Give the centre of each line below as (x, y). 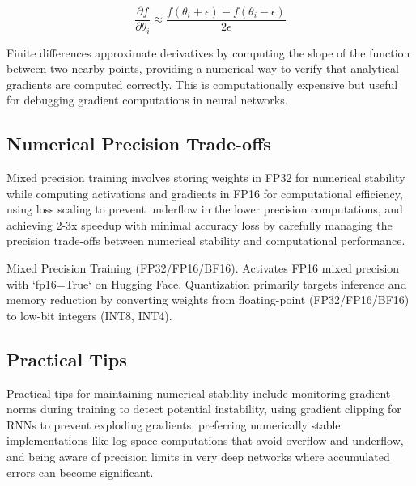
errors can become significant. (80, 472)
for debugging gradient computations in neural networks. (147, 100)
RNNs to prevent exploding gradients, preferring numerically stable (174, 424)
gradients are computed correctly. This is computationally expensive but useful (202, 84)
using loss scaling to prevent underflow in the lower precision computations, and (205, 209)
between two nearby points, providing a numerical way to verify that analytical (203, 68)
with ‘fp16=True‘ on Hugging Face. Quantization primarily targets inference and (207, 283)
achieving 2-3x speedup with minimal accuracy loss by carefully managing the (200, 224)
